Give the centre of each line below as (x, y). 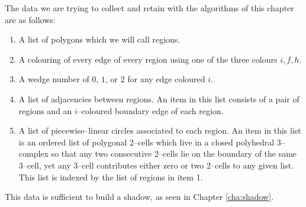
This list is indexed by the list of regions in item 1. (111, 177)
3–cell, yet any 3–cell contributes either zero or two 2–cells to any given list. (156, 165)
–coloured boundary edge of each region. (150, 110)
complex (33, 153)
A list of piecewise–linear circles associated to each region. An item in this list (160, 130)
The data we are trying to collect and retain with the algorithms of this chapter (149, 8)
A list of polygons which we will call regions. (99, 39)
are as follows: (30, 19)
